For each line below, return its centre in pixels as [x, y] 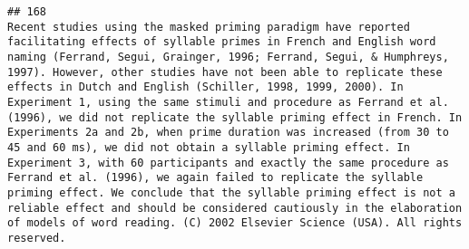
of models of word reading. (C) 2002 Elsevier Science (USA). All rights [235, 223]
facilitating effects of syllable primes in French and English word [222, 42]
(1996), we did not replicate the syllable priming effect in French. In [235, 117]
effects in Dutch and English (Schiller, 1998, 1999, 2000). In [205, 87]
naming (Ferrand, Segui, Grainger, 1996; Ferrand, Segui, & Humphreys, [228, 57]
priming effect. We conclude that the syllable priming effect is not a [231, 192]
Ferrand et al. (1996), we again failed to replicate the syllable [215, 178]
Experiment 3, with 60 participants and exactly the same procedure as [228, 163]
